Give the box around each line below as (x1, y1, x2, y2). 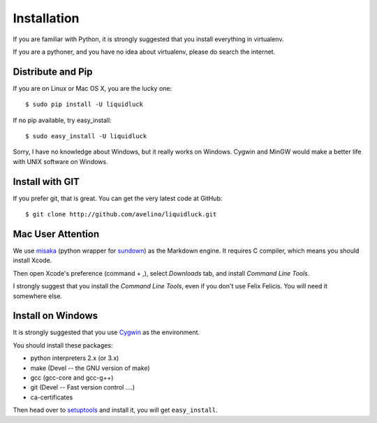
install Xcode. (13, 256, 52, 265)
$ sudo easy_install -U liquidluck (25, 133, 147, 140)
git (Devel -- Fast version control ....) (30, 383, 135, 392)
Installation (13, 10, 80, 26)
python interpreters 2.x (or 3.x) (30, 354, 119, 362)
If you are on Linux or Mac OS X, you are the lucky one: (13, 84, 172, 92)
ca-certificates (30, 393, 73, 401)
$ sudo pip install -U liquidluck (25, 101, 143, 108)
